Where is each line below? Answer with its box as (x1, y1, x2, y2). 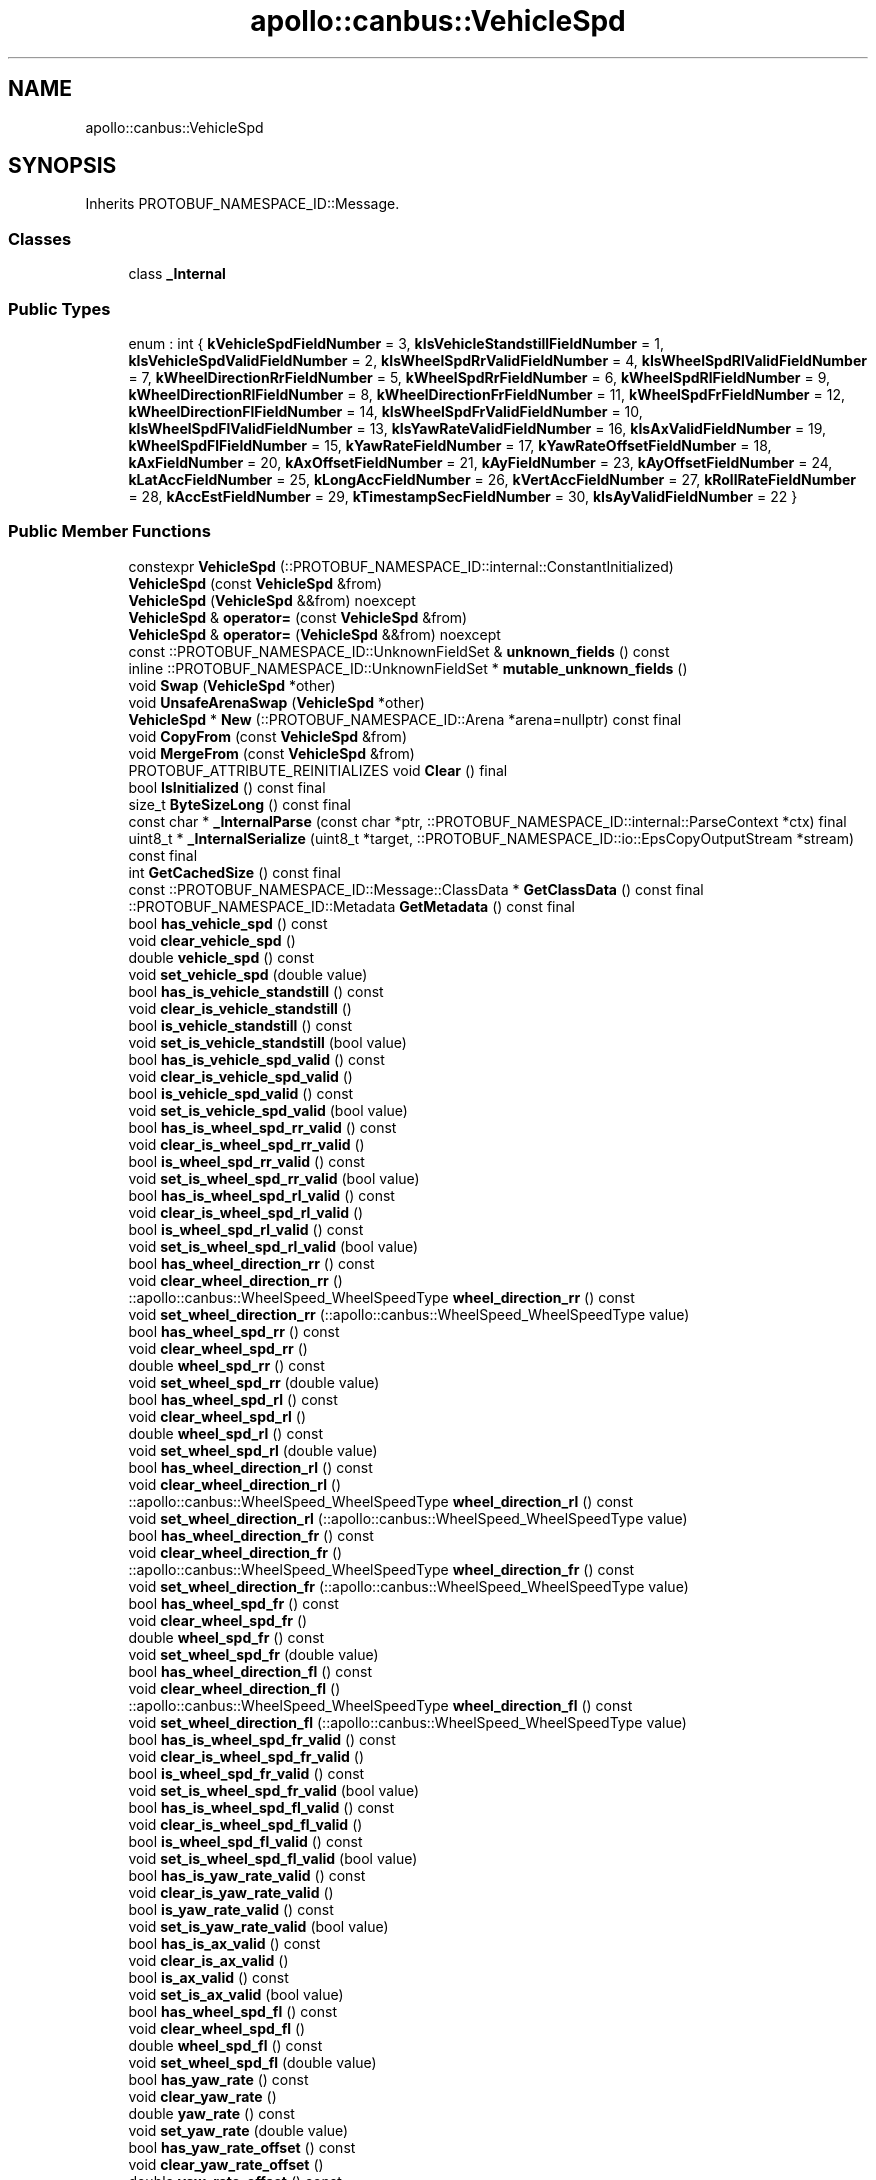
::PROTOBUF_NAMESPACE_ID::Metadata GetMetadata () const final (128, 897, 575, 915)
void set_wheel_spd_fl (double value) (128, 2053, 377, 2071)
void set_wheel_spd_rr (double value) (128, 1373, 380, 1391)
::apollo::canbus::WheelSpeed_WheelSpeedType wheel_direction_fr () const (128, 1560, 635, 1578)
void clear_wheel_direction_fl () (128, 1679, 341, 1697)
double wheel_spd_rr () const (128, 1356, 325, 1374)
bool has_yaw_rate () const (128, 2070, 309, 2088)
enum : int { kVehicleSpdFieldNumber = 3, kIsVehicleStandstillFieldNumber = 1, (128, 334, 664, 352)
